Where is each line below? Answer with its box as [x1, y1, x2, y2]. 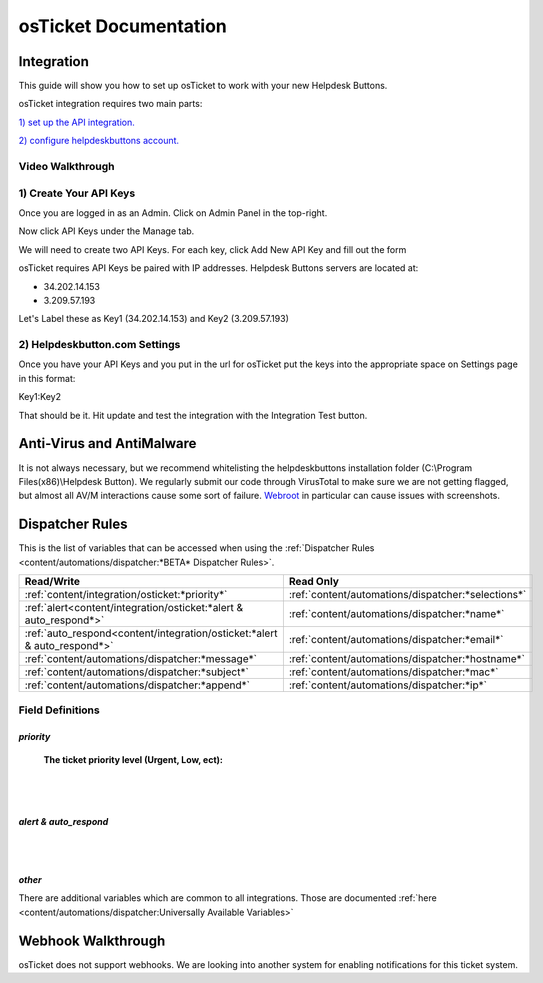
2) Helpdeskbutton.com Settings [18, 338, 181, 352]
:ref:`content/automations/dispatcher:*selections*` [288, 587, 527, 601]
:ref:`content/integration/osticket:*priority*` [24, 587, 228, 601]
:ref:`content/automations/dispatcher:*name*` [288, 606, 505, 620]
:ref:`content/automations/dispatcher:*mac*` [288, 665, 499, 679]
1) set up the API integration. [18, 116, 135, 128]
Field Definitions [18, 703, 100, 717]
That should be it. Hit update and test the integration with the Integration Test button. [18, 409, 368, 421]
